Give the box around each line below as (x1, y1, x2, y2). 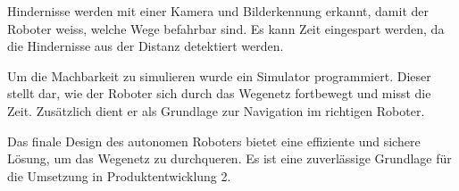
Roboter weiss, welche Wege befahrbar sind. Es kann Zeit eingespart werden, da (7, 19, 445, 37)
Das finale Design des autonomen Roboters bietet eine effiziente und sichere (7, 131, 421, 150)
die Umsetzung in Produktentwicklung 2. (7, 166, 231, 185)
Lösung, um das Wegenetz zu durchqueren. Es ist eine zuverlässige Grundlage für (7, 149, 452, 168)
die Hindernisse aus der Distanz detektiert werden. (7, 37, 284, 55)
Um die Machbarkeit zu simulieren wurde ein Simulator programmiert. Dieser (7, 66, 431, 85)
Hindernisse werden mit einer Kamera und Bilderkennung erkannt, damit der (7, 2, 429, 20)
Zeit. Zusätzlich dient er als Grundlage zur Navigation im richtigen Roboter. (7, 101, 425, 120)
